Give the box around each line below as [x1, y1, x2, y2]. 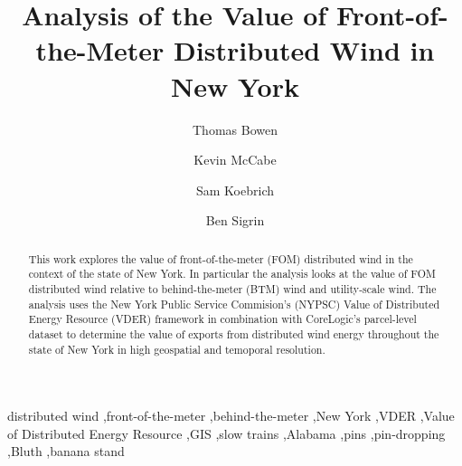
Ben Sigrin [205, 211, 265, 230]
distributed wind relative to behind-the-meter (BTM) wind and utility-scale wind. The [28, 281, 437, 296]
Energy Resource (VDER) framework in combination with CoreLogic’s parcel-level [28, 311, 417, 327]
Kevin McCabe [193, 150, 277, 169]
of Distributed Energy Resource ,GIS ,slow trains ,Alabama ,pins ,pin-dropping [7, 423, 446, 442]
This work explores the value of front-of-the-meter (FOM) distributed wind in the [28, 251, 413, 266]
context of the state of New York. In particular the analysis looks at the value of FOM [28, 266, 436, 281]
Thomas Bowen [193, 119, 278, 138]
